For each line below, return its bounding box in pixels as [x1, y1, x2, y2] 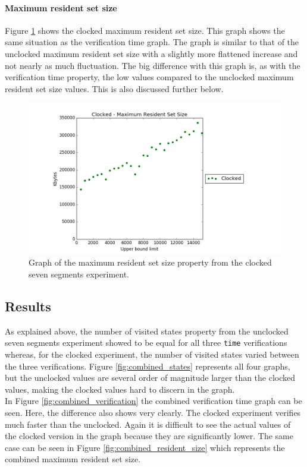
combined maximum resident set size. [5, 453, 141, 465]
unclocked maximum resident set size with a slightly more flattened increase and [5, 47, 298, 59]
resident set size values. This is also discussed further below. [5, 82, 224, 94]
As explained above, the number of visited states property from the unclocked [5, 324, 289, 337]
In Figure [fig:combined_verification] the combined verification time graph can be [5, 395, 302, 407]
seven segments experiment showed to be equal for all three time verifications [5, 336, 287, 349]
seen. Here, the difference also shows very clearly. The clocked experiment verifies [5, 406, 301, 418]
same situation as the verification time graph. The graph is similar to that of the [5, 36, 299, 48]
